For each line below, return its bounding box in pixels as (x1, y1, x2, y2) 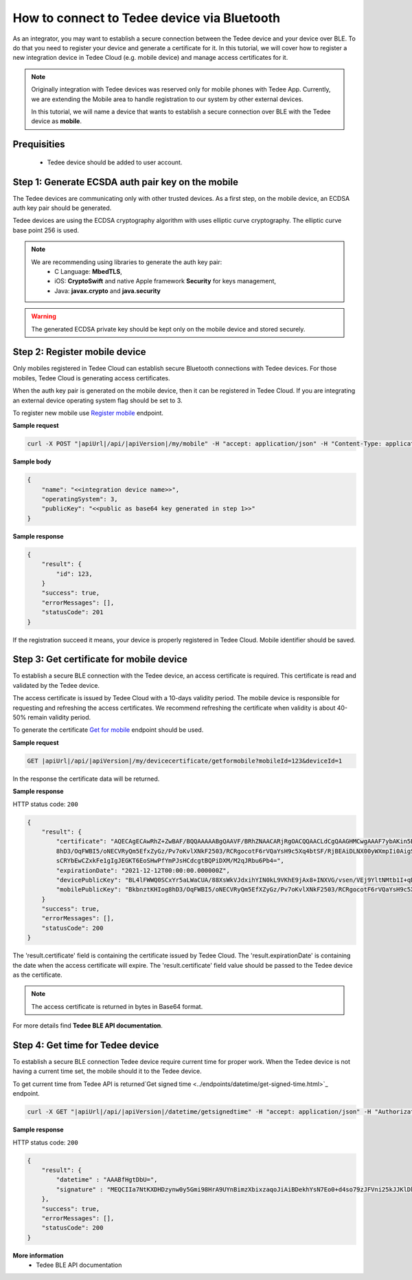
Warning (31, 312, 56, 321)
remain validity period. (27, 713, 91, 722)
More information (12, 1251, 64, 1259)
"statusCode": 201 (41, 609, 104, 616)
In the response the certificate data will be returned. (12, 774, 160, 783)
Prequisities (12, 138, 65, 151)
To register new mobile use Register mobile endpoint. (12, 409, 164, 417)
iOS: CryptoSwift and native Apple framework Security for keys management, (54, 277, 277, 285)
